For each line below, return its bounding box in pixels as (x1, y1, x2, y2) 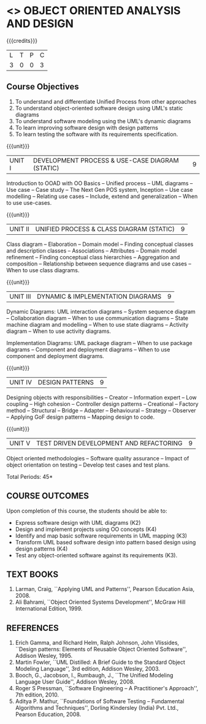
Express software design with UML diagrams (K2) (15, 519, 141, 526)
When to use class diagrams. (6, 266, 80, 273)
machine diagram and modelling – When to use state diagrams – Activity (6, 321, 189, 328)
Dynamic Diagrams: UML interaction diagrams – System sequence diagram (6, 308, 196, 315)
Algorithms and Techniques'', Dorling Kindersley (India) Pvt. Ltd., (15, 704, 179, 712)
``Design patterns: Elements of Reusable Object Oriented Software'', (15, 646, 187, 653)
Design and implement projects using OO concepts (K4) (15, 525, 157, 533)
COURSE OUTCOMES (6, 491, 90, 501)
